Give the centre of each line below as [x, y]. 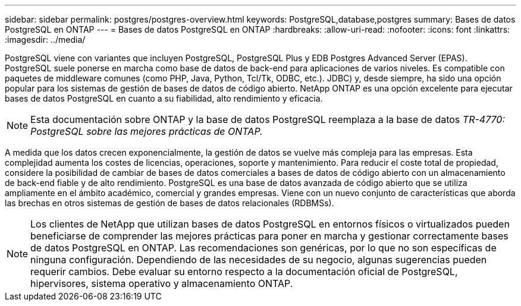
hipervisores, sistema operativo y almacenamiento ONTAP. [162, 283]
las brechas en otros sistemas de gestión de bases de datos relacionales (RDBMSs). [170, 203]
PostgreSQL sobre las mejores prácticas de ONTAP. [147, 131]
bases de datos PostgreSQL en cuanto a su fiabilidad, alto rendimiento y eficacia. [164, 98]
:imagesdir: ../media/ [45, 40]
